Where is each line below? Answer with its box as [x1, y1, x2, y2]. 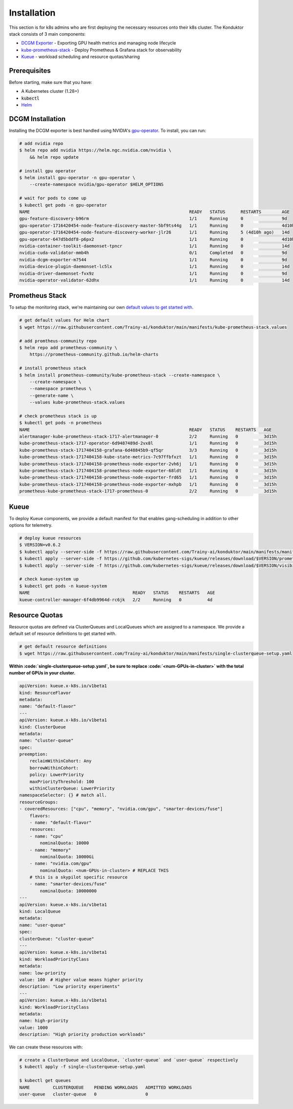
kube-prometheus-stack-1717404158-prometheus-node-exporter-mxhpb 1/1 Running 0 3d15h [19, 481, 277, 487]
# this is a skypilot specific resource [29, 875, 128, 880]
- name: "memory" [29, 847, 71, 853]
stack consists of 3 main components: [9, 31, 86, 37]
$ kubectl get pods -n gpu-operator [19, 202, 107, 208]
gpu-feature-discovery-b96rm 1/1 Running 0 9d [19, 216, 288, 222]
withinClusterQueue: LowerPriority [29, 786, 115, 791]
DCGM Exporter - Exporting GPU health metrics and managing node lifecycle [21, 40, 176, 46]
